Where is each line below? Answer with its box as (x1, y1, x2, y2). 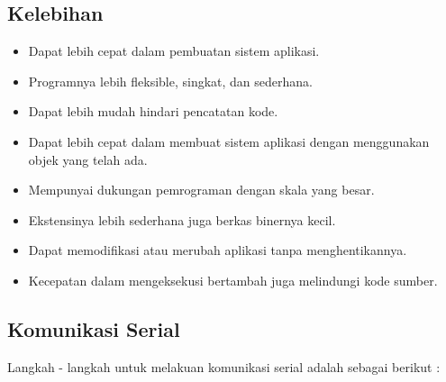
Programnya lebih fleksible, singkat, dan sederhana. (28, 71, 313, 90)
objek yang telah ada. (28, 150, 148, 168)
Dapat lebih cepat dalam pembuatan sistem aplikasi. (28, 41, 320, 60)
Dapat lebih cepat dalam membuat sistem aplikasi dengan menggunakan (28, 132, 430, 150)
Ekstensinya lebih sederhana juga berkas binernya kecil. (28, 210, 336, 229)
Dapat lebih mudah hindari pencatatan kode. (28, 102, 278, 121)
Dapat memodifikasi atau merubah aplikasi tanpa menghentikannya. (28, 241, 407, 259)
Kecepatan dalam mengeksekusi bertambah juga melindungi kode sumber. (28, 270, 438, 289)
